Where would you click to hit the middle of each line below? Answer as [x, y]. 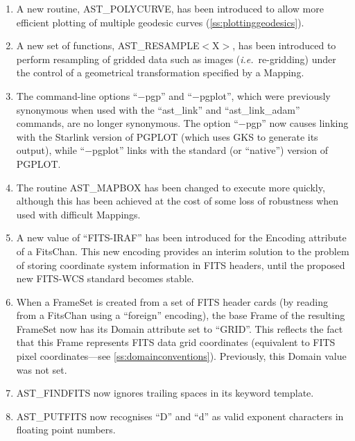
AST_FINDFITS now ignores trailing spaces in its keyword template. [165, 393]
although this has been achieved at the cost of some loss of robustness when [177, 201]
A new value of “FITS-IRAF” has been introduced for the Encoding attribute [181, 237]
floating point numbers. [66, 430]
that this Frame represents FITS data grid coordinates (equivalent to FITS [176, 342]
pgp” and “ [169, 95]
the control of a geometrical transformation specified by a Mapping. [160, 72]
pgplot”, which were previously [265, 95]
